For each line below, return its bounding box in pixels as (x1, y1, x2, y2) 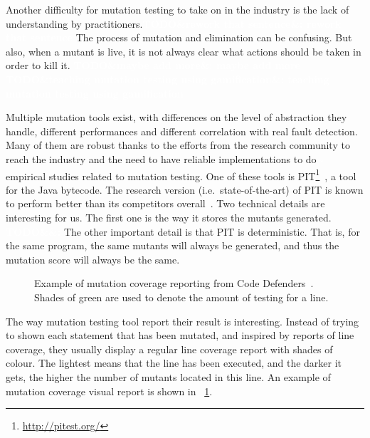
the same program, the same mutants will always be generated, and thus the (6, 238, 339, 253)
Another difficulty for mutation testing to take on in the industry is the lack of (6, 2, 349, 16)
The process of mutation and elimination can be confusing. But (75, 30, 352, 45)
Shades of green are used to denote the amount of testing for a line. (34, 289, 329, 304)
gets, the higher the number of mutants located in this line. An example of (6, 369, 331, 384)
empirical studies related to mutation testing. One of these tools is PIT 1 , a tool (6, 166, 356, 183)
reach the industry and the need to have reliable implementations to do (6, 151, 317, 166)
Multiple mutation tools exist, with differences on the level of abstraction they (6, 110, 347, 125)
